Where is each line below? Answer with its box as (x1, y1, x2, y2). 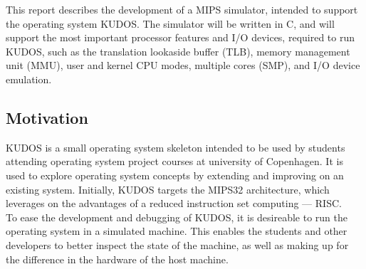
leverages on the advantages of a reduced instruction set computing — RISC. (6, 196, 342, 211)
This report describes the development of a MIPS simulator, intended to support (6, 2, 358, 16)
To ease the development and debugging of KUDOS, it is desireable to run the (6, 209, 348, 224)
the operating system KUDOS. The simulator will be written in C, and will (6, 16, 335, 31)
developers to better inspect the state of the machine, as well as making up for (6, 237, 349, 252)
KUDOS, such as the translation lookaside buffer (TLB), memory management (6, 43, 350, 58)
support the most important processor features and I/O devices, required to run (6, 30, 355, 45)
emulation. (6, 71, 52, 86)
